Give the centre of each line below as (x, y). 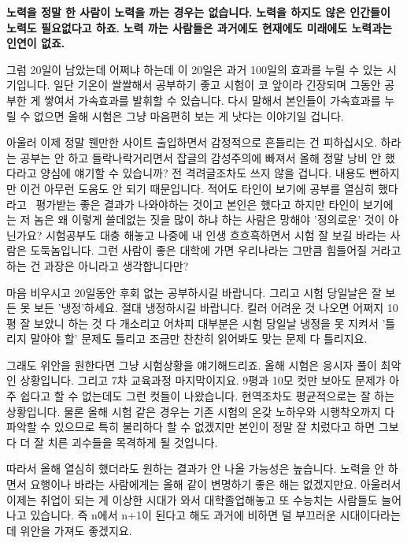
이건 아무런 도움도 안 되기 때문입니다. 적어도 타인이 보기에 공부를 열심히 (197, 188)
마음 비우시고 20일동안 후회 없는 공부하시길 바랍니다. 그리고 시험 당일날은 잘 (194, 292)
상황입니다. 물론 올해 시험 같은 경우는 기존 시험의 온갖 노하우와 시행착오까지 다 (201, 411)
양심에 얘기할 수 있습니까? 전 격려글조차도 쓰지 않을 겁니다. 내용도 (203, 173)
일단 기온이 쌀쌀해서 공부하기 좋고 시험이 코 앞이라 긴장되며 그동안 (217, 85)
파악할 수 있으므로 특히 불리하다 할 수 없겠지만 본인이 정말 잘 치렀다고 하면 (191, 427)
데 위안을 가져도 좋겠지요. (69, 530)
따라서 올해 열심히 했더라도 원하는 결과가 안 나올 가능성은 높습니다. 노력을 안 (196, 469)
